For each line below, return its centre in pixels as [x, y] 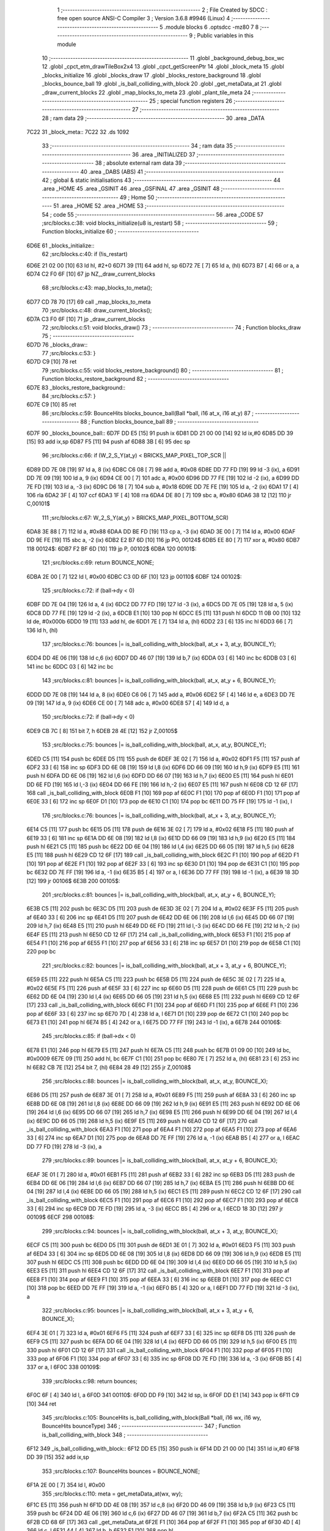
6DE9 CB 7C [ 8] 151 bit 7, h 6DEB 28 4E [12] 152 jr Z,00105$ [102, 731]
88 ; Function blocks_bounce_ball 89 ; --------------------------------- [170, 422]
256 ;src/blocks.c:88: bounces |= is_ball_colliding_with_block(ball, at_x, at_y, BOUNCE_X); [155, 1081]
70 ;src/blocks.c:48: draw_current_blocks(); [97, 310]
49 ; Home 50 [137, 197]
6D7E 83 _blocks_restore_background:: [76, 387]
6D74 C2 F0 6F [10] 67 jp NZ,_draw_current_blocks [91, 274]
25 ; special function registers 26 [190, 100]
